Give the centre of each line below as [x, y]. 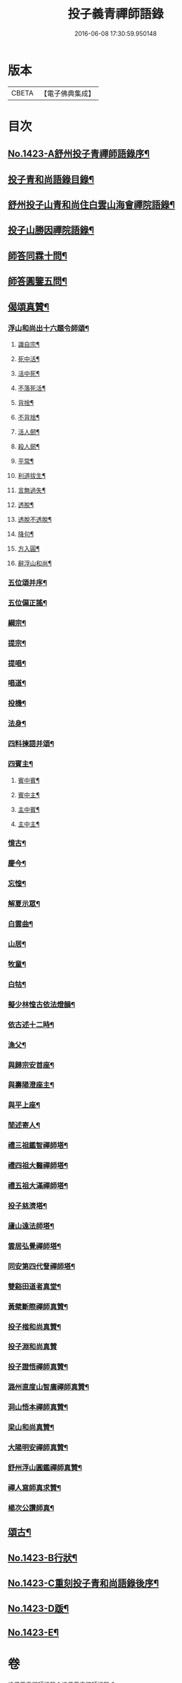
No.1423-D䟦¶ [38, 1608]
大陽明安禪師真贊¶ [38, 1447]
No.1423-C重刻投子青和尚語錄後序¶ [83, 1583]
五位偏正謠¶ [27, 603]
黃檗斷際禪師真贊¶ [38, 1307]
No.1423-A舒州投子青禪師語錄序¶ [79, 154]
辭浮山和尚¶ [35, 563]
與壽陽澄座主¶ [31, 1085]
